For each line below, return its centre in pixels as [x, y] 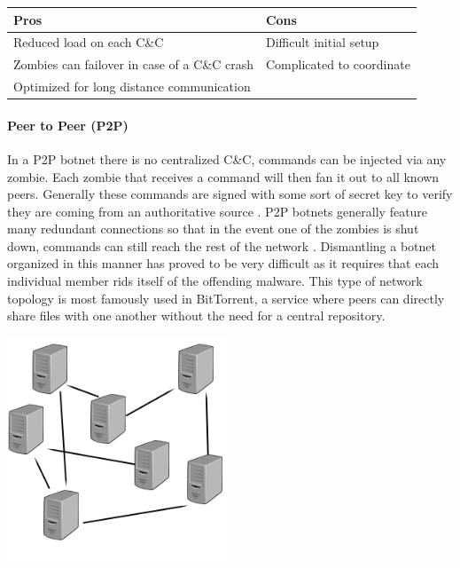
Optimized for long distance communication [132, 87]
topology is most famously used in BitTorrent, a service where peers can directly [226, 298]
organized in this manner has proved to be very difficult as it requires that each [223, 263]
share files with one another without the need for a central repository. [196, 316]
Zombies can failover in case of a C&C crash [133, 64]
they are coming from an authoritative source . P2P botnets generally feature [218, 211]
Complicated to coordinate [338, 64]
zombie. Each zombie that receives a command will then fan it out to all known [223, 176]
